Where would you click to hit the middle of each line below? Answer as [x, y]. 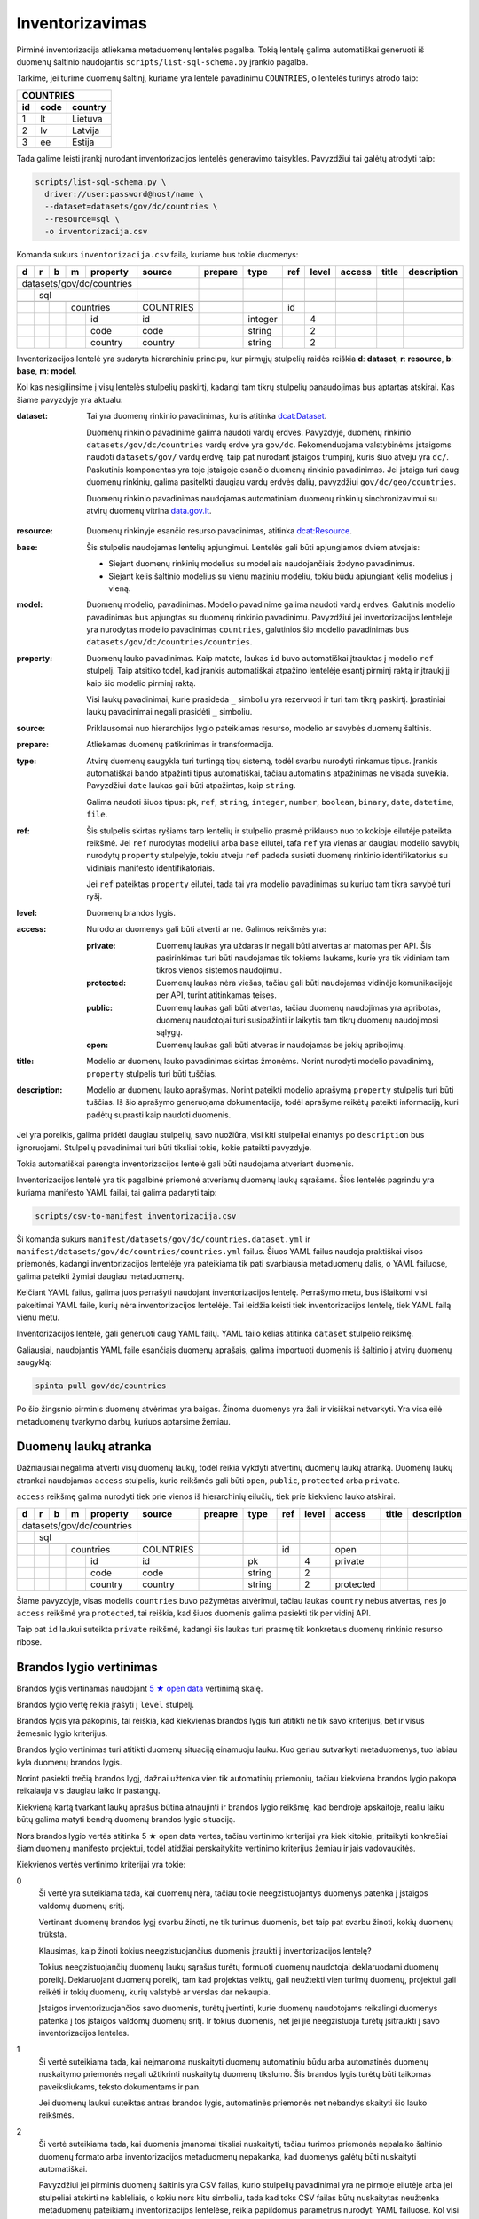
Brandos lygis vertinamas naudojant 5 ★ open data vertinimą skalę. [140, 1688]
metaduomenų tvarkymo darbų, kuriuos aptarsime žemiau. [123, 1421]
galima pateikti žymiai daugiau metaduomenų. [100, 1276]
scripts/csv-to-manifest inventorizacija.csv [136, 1216]
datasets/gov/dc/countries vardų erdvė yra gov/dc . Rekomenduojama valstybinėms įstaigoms [269, 445]
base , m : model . [47, 371]
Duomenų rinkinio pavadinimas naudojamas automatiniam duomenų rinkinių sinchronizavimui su [262, 498]
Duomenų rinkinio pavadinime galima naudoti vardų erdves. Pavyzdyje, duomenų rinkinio [249, 432]
